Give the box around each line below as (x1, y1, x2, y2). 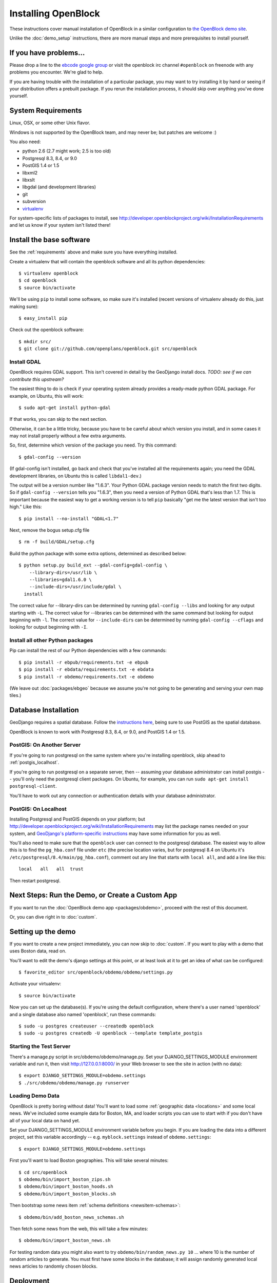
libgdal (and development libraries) (22, 184, 96, 190)
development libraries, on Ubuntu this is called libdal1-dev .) (9, 473, 142, 479)
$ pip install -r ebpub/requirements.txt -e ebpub (18, 659, 149, 665)
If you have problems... (9, 48, 85, 57)
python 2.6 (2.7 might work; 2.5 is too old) (22, 148, 111, 154)
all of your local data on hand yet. (9, 1117, 81, 1123)
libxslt (22, 177, 35, 183)
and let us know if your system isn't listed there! (9, 222, 111, 228)
